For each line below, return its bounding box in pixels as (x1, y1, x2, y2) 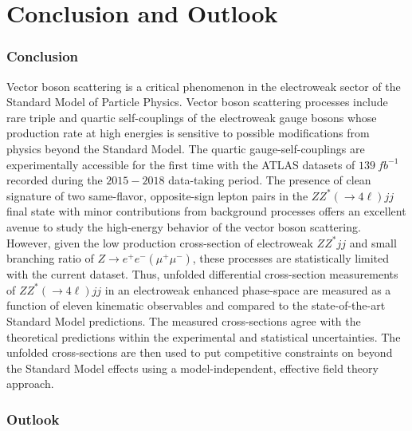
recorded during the (6, 172, 103, 188)
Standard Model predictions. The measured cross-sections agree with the (6, 312, 361, 329)
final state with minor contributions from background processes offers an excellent (6, 203, 406, 219)
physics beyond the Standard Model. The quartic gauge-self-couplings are (6, 140, 365, 156)
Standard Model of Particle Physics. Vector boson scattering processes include (6, 93, 388, 110)
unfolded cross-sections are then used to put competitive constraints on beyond (6, 344, 393, 361)
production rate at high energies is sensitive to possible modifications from (6, 125, 370, 141)
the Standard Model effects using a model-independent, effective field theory (6, 359, 379, 376)
